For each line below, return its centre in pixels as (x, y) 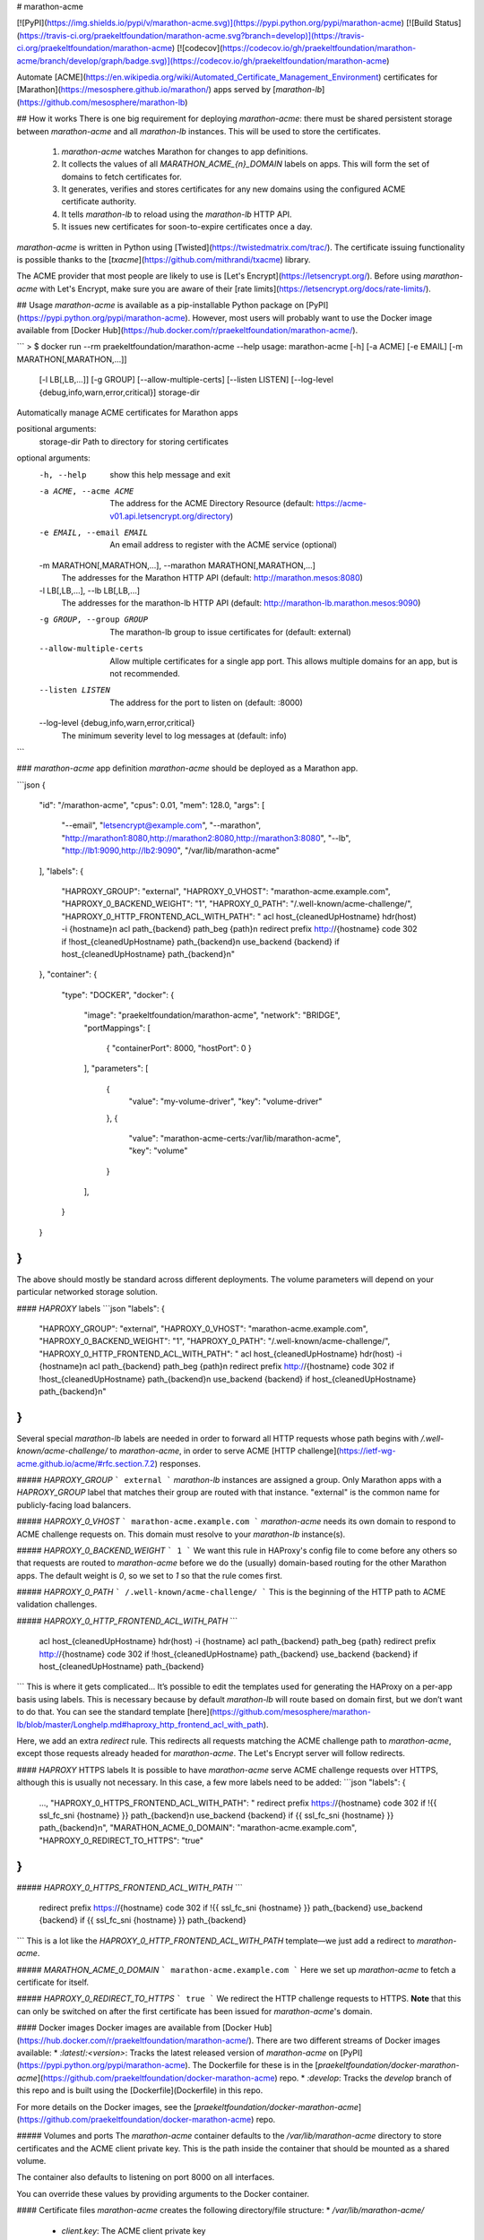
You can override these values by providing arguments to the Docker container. (163, 2193)
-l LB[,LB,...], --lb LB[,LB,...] (90, 590)
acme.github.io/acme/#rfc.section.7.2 (86, 1463)
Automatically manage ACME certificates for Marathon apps (127, 412)
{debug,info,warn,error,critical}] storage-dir (120, 392)
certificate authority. (99, 202)
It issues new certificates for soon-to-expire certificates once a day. (187, 227)
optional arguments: (54, 458)
